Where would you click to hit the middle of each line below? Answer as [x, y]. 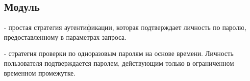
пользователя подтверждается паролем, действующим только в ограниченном [119, 63]
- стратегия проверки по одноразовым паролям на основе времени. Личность [119, 53]
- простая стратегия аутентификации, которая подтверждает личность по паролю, [125, 27]
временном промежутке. [40, 72]
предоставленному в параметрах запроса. [65, 37]
